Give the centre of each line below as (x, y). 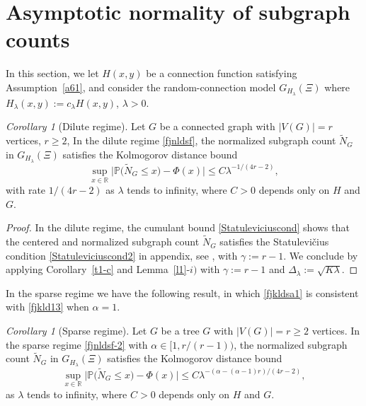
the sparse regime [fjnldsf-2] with (77, 344)
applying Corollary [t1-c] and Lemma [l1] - (98, 269)
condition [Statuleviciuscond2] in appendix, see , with (122, 255)
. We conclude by (321, 255)
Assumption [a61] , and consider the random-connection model (141, 87)
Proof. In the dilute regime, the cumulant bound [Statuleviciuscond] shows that (178, 227)
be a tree (180, 331)
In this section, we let (52, 73)
